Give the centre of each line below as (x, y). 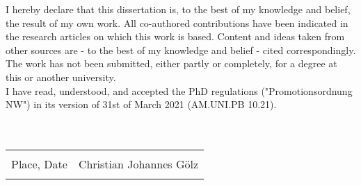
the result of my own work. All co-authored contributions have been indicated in (177, 23)
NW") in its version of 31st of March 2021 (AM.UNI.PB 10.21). (141, 104)
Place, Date (39, 164)
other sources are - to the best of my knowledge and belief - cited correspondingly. (181, 50)
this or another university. (61, 77)
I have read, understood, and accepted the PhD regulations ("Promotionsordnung (179, 90)
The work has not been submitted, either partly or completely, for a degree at (171, 63)
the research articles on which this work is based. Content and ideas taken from (175, 36)
